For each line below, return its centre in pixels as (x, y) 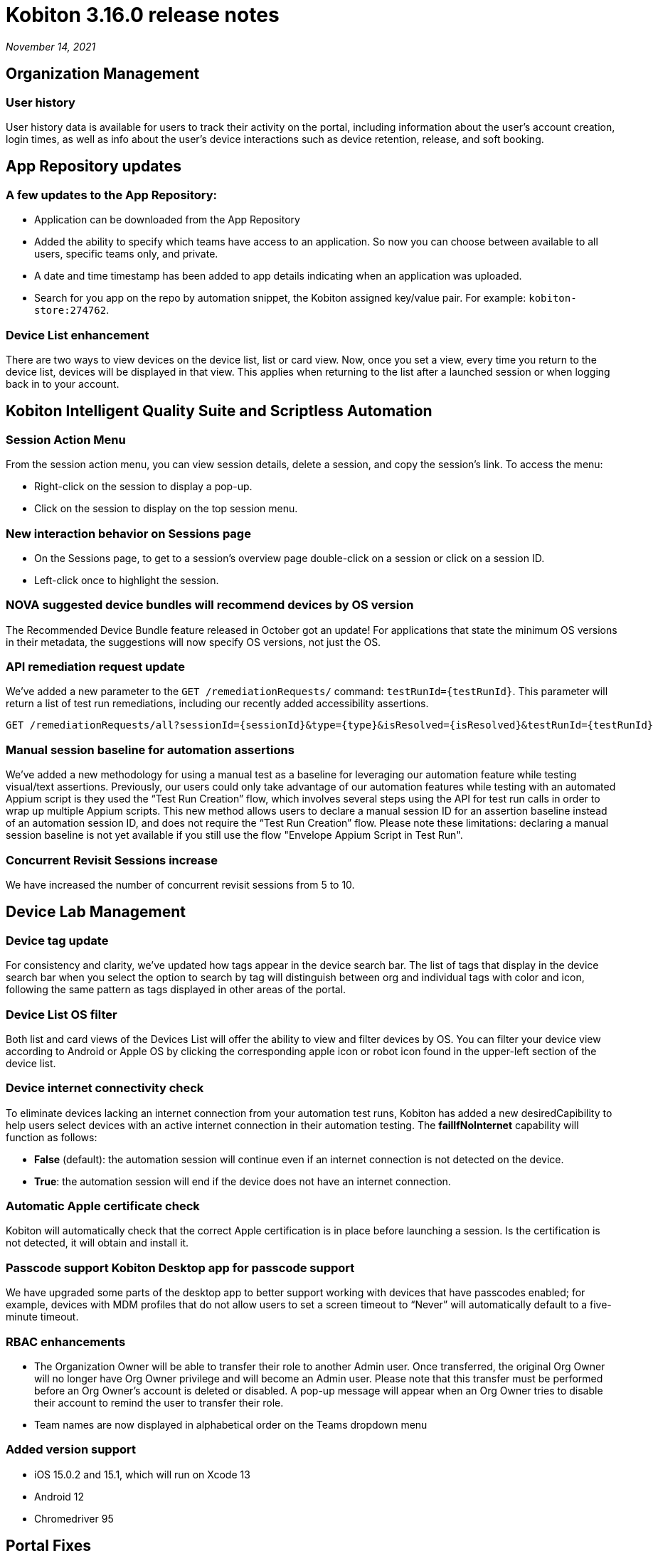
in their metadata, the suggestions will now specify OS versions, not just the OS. (193, 642)
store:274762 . (72, 310)
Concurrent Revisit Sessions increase (112, 860)
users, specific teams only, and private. (126, 254)
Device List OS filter (62, 1014)
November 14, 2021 (51, 46)
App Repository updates (94, 166)
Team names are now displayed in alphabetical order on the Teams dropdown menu (231, 1424)
